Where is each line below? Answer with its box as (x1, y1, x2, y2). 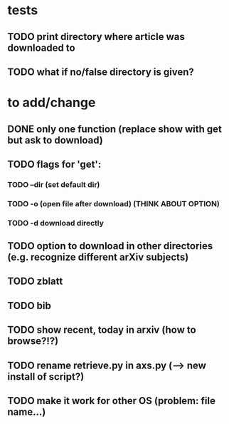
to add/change (7, 95, 96, 111)
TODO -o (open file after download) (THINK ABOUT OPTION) (7, 198, 220, 208)
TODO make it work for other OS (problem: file (7, 395, 215, 407)
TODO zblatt (7, 276, 63, 288)
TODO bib (7, 299, 52, 312)
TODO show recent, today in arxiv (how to (7, 324, 197, 336)
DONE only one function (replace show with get (7, 123, 223, 135)
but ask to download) (7, 134, 103, 146)
